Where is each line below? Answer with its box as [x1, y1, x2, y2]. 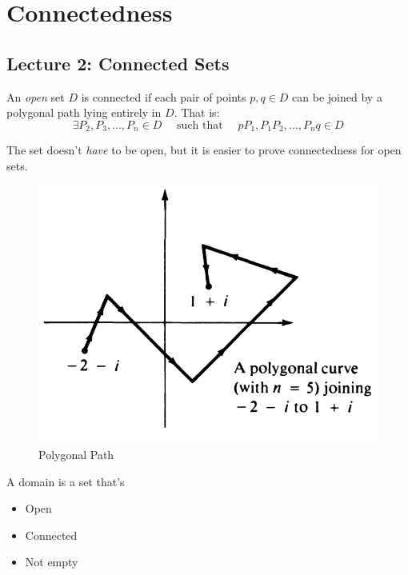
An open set [6, 88, 65, 105]
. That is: [174, 104, 220, 121]
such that [177, 119, 223, 131]
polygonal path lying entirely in [6, 104, 162, 121]
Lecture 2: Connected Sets [6, 50, 230, 75]
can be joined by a [292, 88, 382, 105]
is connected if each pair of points [81, 88, 246, 105]
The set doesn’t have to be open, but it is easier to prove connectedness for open [6, 142, 402, 158]
